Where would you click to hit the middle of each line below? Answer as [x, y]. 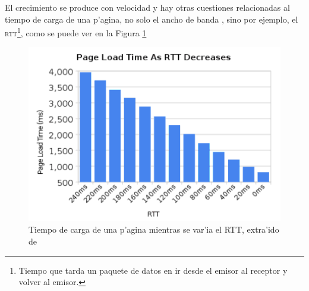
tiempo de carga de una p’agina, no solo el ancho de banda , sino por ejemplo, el [152, 19]
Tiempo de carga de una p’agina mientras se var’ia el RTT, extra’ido [154, 229]
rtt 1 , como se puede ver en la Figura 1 [76, 32]
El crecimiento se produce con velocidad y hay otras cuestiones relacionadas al [147, 7]
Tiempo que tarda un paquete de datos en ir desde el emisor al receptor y [153, 270]
